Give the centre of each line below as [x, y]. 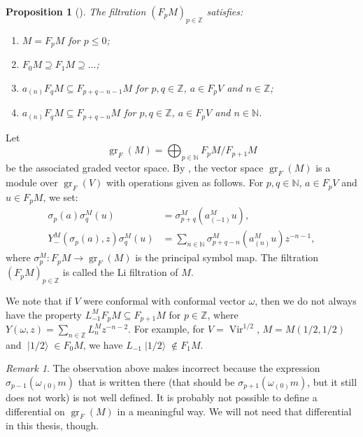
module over [32, 182]
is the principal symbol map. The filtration [227, 257]
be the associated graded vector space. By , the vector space [135, 168]
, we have [103, 344]
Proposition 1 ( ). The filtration [76, 11]
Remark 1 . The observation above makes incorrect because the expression [163, 368]
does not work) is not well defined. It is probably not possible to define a [162, 397]
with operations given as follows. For [185, 182]
